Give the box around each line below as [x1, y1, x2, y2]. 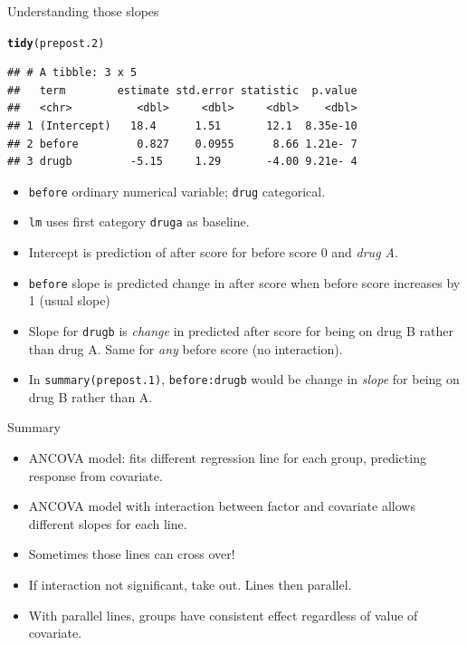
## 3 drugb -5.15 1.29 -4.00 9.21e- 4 [7, 155, 357, 168]
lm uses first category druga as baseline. [28, 212, 250, 231]
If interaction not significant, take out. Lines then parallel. [28, 575, 352, 594]
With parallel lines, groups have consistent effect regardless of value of [28, 605, 418, 624]
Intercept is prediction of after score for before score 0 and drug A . [28, 243, 398, 262]
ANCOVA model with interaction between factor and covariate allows [28, 496, 415, 515]
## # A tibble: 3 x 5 [7, 66, 138, 80]
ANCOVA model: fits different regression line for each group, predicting [28, 448, 426, 467]
